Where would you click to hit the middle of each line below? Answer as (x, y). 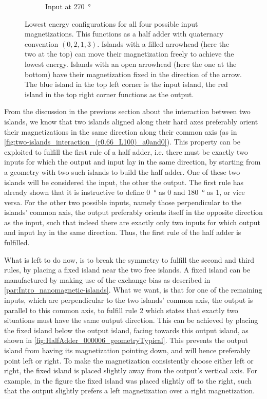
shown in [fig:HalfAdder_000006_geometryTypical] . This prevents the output (126, 340)
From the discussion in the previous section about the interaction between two (127, 111)
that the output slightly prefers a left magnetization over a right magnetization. (129, 391)
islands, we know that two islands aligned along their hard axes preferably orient (131, 121)
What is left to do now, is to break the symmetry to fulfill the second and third (129, 259)
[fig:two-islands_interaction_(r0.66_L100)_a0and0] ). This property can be (122, 142)
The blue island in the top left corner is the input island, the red (126, 84)
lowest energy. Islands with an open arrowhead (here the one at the (131, 64)
